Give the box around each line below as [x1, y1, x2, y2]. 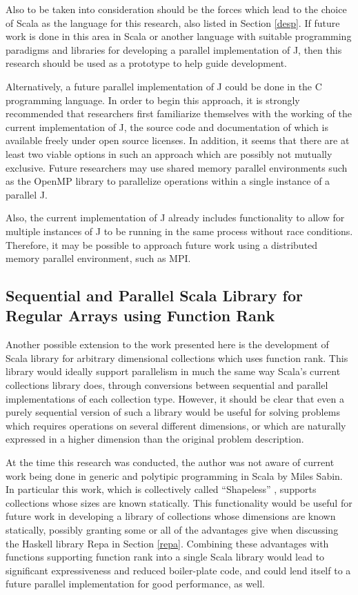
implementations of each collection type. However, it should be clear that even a [6, 391, 344, 405]
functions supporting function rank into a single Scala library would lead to [6, 549, 325, 564]
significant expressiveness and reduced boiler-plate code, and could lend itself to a [6, 563, 351, 577]
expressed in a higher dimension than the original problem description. [6, 432, 304, 446]
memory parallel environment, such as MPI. [6, 251, 191, 265]
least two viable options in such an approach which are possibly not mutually [6, 146, 332, 161]
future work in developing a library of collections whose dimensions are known [6, 509, 336, 523]
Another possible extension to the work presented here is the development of [6, 337, 329, 352]
